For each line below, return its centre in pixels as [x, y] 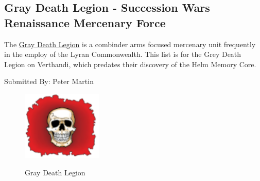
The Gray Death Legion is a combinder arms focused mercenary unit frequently [130, 44]
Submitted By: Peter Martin [49, 81]
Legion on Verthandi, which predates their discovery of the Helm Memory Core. [130, 64]
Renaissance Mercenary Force [85, 22]
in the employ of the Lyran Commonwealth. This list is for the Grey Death [123, 54]
